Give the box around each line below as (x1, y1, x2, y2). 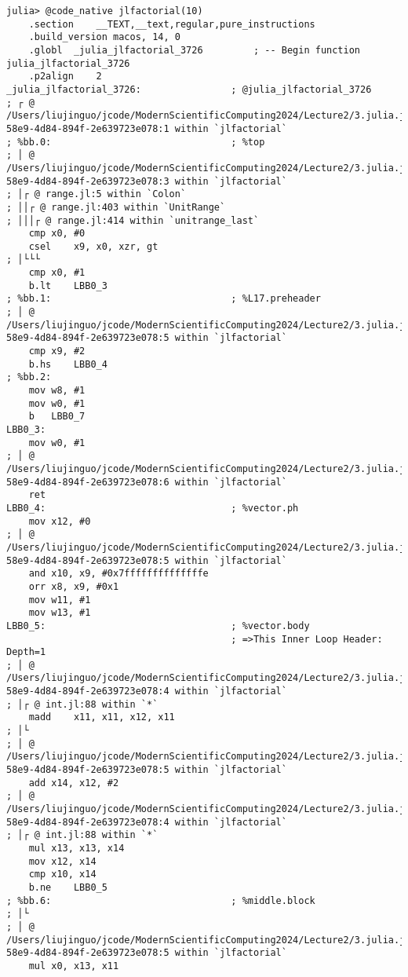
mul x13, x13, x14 (28, 843, 125, 854)
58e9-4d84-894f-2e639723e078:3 (6, 175, 169, 187)
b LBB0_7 (28, 411, 86, 423)
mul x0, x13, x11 (28, 960, 119, 972)
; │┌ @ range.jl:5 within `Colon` (6, 188, 187, 200)
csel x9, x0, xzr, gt (28, 240, 158, 252)
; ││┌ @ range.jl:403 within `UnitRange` (6, 201, 226, 213)
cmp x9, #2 (28, 346, 86, 357)
